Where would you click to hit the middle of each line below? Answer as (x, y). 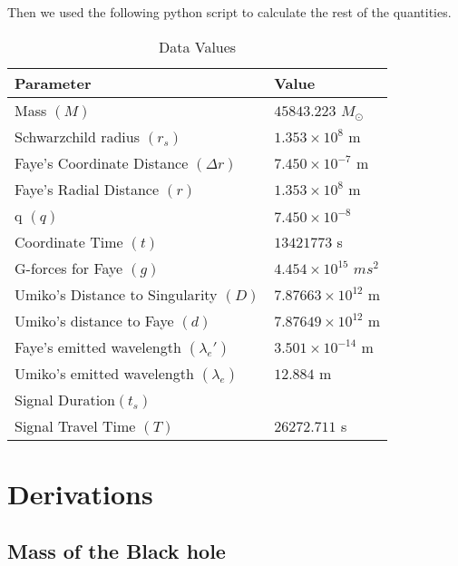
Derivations (80, 493)
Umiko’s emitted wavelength (104, 373)
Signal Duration (65, 399)
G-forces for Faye (69, 268)
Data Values (197, 46)
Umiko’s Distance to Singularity (116, 294)
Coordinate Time (69, 241)
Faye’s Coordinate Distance (102, 162)
